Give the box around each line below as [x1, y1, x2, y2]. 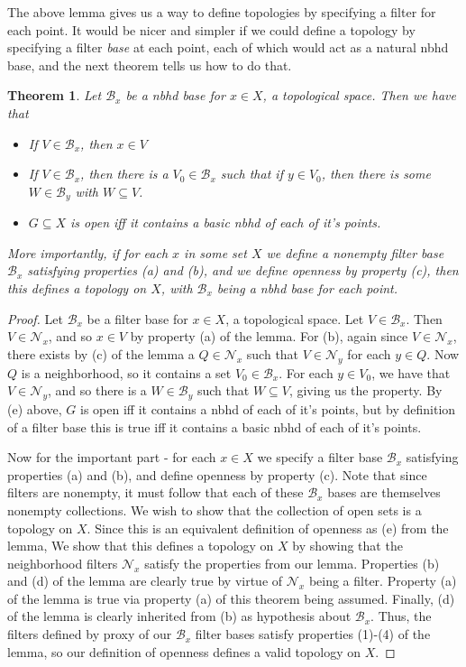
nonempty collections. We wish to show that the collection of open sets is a [7, 500, 422, 519]
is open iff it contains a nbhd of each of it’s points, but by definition [80, 399, 456, 418]
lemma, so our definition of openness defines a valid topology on [7, 642, 361, 661]
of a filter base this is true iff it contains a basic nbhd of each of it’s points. [7, 417, 422, 436]
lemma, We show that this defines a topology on [7, 536, 274, 555]
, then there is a [80, 164, 169, 183]
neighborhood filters [7, 553, 118, 572]
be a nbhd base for [125, 86, 225, 105]
